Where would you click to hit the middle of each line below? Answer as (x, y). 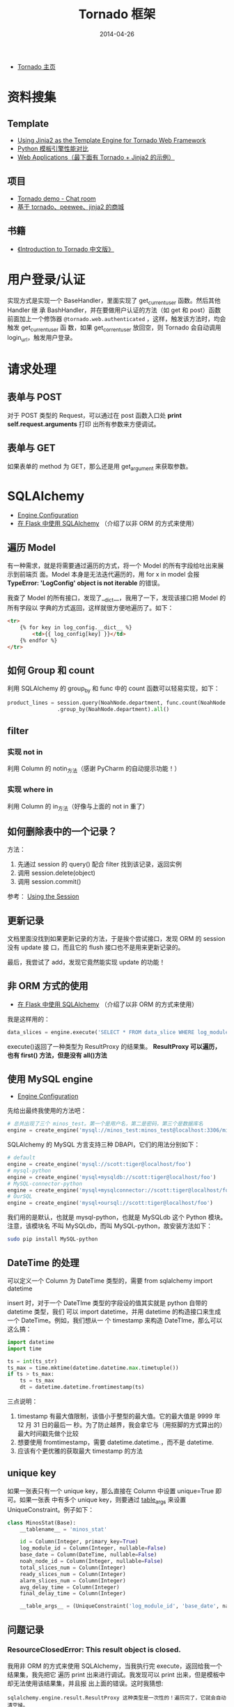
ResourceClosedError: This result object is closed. (94, 1650)
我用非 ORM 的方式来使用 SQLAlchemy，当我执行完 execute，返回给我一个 (115, 1666)
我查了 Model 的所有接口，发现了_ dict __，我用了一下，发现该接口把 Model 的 (117, 599)
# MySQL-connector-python (45, 1184)
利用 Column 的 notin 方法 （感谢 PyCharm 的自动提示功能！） (94, 769)
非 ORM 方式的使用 (48, 986)
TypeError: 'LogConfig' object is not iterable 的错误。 (85, 583)
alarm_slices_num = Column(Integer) (73, 1581)
